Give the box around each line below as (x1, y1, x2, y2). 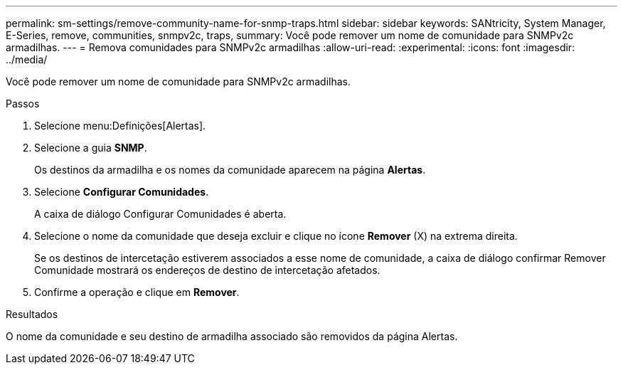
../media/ (6, 53, 48, 65)
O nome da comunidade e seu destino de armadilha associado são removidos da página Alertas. (6, 330, 458, 342)
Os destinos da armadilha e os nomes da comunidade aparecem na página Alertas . (34, 164, 426, 176)
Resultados (6, 308, 58, 320)
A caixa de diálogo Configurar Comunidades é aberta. (34, 208, 287, 220)
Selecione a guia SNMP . (34, 142, 147, 154)
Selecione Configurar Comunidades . (34, 186, 209, 198)
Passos (6, 97, 40, 110)
